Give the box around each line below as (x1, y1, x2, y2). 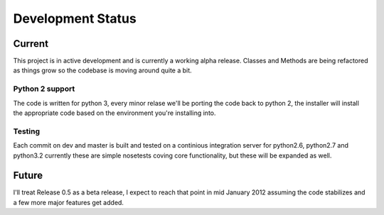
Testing (13, 126, 41, 136)
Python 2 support (13, 84, 75, 94)
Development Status (13, 11, 137, 26)
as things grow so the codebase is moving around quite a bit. (13, 66, 192, 75)
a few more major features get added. (13, 198, 124, 206)
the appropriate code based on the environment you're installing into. (13, 109, 216, 117)
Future (13, 170, 43, 182)
